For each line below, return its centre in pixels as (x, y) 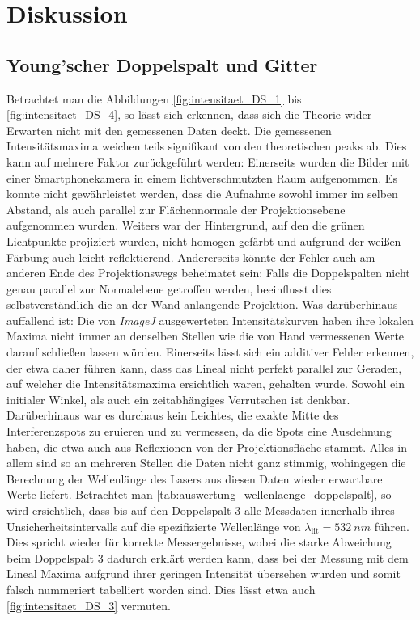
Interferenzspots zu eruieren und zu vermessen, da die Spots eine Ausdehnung (199, 431)
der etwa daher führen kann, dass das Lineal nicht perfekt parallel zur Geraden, (204, 367)
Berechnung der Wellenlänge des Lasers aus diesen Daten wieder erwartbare (195, 478)
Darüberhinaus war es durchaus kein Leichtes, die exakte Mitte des (173, 415)
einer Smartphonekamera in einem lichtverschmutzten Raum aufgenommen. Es (202, 177)
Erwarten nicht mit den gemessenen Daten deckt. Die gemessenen (169, 130)
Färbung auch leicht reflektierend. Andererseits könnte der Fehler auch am (191, 257)
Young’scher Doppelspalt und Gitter (162, 64)
